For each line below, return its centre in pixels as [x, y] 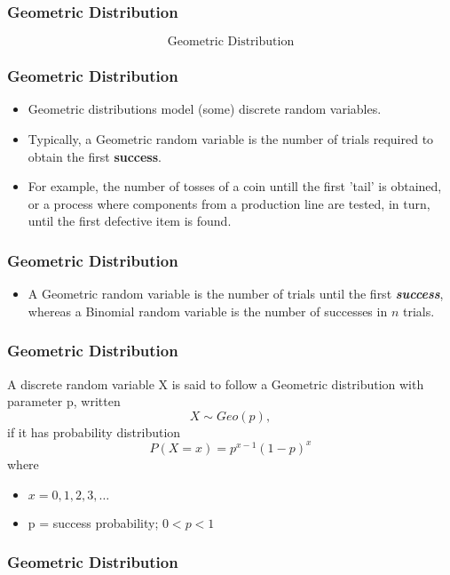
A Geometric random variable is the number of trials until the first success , [236, 294]
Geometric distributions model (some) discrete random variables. [205, 109]
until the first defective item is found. [130, 221]
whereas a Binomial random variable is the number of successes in [208, 311]
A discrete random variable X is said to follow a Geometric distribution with [216, 383]
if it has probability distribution [94, 431]
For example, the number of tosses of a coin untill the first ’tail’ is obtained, [235, 186]
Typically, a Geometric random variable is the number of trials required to [231, 139]
